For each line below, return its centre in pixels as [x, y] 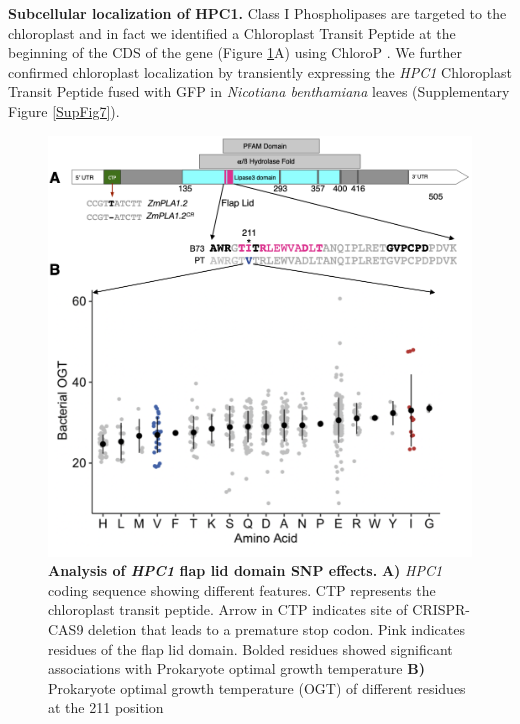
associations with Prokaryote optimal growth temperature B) [236, 668]
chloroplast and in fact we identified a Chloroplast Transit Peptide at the [232, 32]
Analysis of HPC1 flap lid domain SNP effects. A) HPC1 [245, 570]
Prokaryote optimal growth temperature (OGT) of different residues [257, 687]
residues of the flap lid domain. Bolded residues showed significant [250, 648]
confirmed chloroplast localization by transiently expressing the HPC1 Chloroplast [260, 71]
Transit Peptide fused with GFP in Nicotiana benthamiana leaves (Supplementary [259, 91]
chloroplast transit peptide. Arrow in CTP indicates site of [228, 609]
